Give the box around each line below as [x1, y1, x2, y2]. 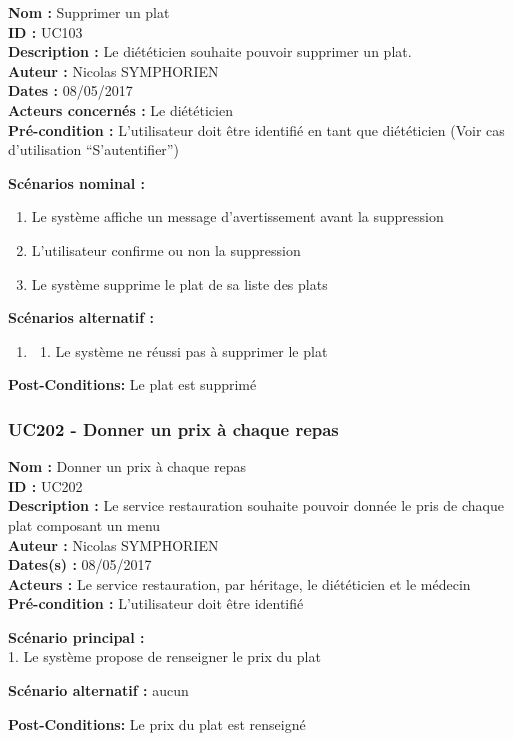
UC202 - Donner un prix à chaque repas [8, 416, 339, 441]
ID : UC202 [8, 475, 83, 496]
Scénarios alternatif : [8, 307, 154, 328]
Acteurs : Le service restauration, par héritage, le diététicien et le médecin [8, 573, 471, 594]
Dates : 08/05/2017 [8, 80, 133, 101]
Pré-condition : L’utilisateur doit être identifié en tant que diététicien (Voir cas [8, 119, 505, 140]
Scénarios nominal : [8, 172, 146, 193]
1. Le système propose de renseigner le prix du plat [8, 646, 321, 667]
